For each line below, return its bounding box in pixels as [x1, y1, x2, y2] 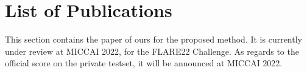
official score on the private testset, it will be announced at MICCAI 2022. [5, 57, 283, 69]
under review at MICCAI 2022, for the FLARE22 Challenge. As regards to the [5, 44, 299, 57]
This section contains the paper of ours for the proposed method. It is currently [5, 33, 302, 46]
